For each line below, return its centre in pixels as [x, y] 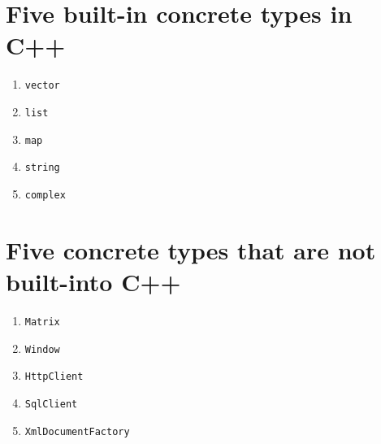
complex [45, 195]
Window [42, 349]
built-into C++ [93, 281]
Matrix [42, 322]
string [42, 168]
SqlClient [51, 404]
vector [42, 86]
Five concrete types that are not [191, 249]
